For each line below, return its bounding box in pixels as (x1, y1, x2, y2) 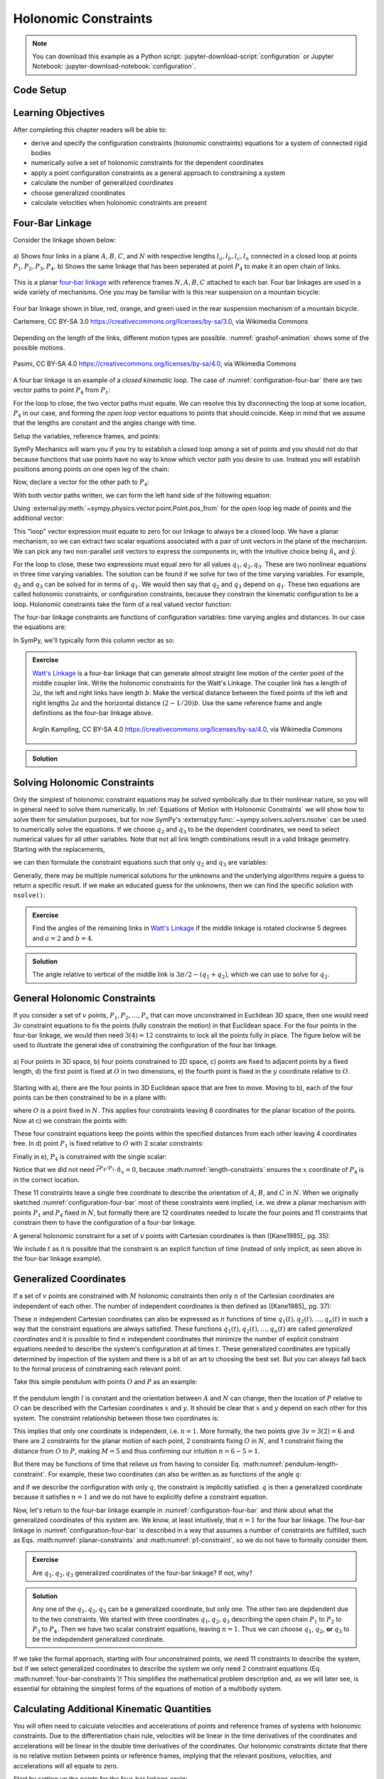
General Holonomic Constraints (13, 993, 156, 1005)
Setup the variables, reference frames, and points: (13, 431, 161, 440)
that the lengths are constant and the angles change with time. (13, 418, 197, 427)
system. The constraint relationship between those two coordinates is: (13, 1413, 220, 1422)
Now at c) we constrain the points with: (13, 1116, 128, 1124)
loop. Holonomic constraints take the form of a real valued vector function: (13, 600, 232, 608)
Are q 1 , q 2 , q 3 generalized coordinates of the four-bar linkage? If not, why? (32, 1568, 252, 1579)
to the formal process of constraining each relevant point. (13, 1365, 182, 1373)
